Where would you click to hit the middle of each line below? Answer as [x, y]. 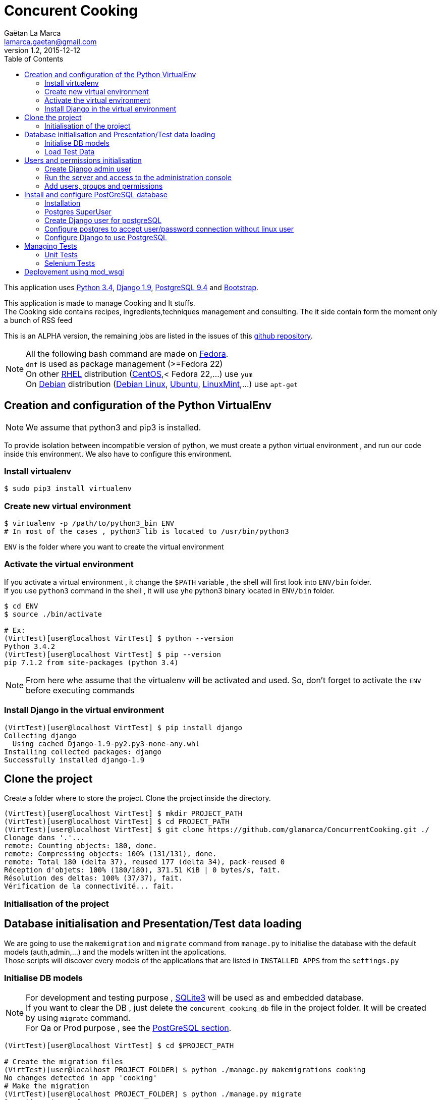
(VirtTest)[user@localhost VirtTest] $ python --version [119, 638]
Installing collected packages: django [83, 752]
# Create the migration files [64, 1062]
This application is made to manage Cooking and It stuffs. [100, 303]
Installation [63, 203]
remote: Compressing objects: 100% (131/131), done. [111, 854]
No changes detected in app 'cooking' [81, 1078]
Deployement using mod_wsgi [74, 271]
